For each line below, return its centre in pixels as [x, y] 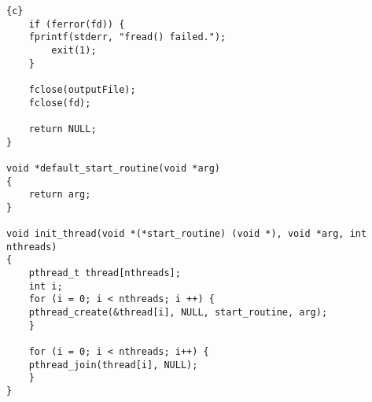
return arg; [60, 195]
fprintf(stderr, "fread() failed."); [127, 37]
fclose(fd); [60, 103]
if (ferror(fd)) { [77, 24]
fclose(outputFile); [82, 89]
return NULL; [63, 129]
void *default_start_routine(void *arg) [114, 168]
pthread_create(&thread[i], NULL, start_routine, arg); [178, 313]
